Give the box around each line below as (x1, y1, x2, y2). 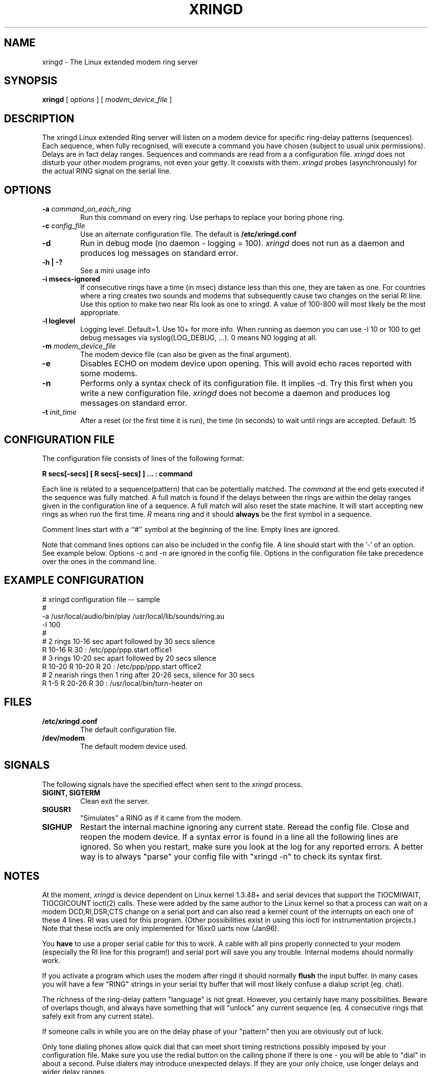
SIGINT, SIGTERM (42, 788, 101, 797)
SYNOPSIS (4, 74, 58, 87)
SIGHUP (42, 822, 72, 832)
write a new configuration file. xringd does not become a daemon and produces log (80, 388, 390, 398)
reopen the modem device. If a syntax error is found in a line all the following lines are (80, 831, 398, 842)
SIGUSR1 (42, 805, 71, 814)
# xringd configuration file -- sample (42, 595, 160, 604)
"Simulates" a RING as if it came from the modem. (80, 813, 242, 822)
